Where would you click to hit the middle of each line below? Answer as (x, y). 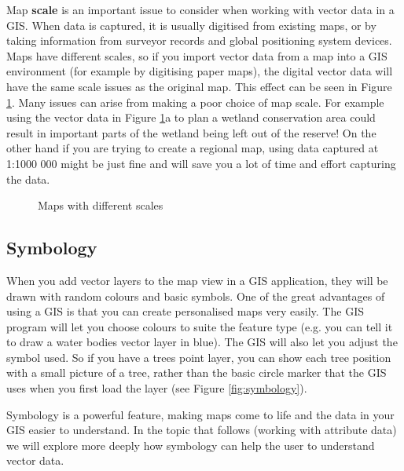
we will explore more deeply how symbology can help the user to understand (191, 445)
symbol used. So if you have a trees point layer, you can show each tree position (199, 357)
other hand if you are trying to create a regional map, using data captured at (193, 148)
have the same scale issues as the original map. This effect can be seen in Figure (199, 86)
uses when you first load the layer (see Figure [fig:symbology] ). (157, 388)
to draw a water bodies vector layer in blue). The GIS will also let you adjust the (202, 342)
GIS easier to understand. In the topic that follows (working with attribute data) (202, 430)
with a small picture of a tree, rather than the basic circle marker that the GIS (196, 372)
